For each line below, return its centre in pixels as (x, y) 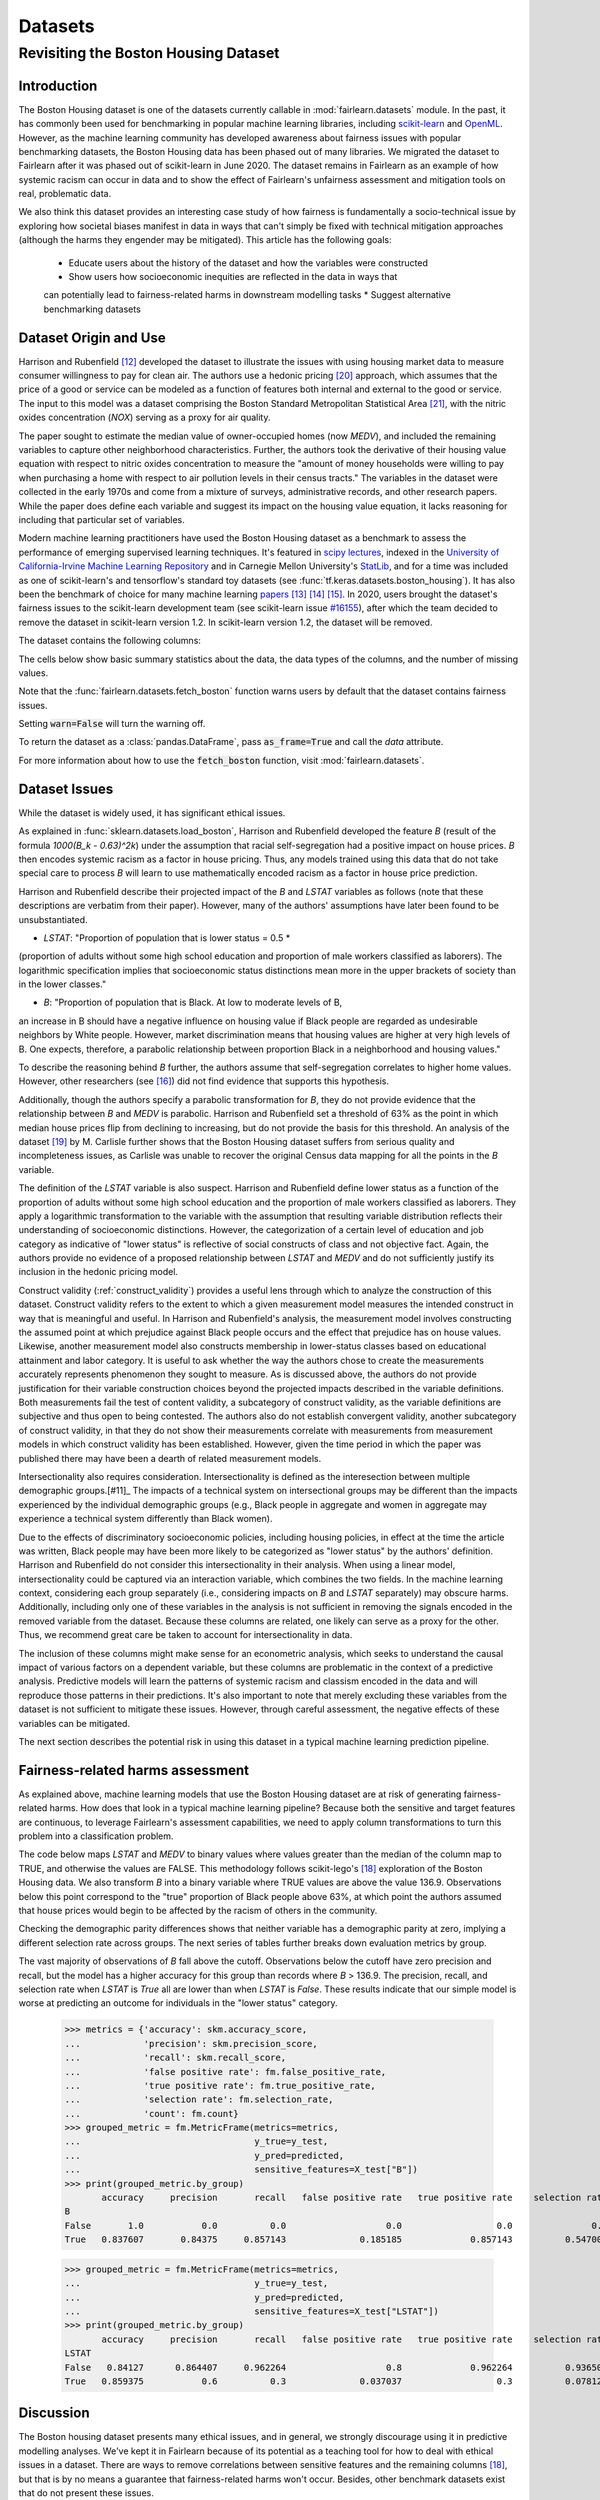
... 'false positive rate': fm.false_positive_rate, (225, 2071)
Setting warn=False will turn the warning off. (112, 724)
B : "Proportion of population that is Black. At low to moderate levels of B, (193, 1002)
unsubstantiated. (53, 919)
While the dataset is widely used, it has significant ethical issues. (152, 812)
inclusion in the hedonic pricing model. (98, 1272)
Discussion (54, 2413)
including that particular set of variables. (101, 519)
